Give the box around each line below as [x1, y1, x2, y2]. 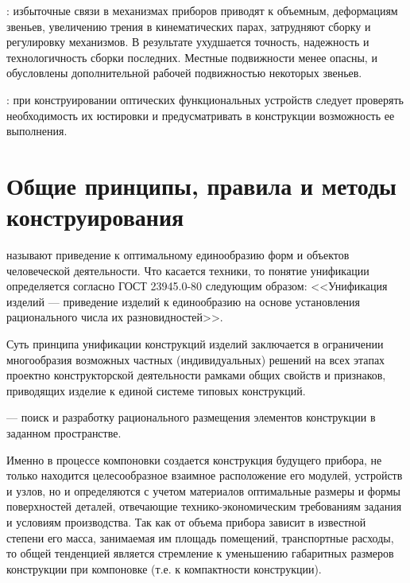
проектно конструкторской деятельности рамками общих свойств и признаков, [6, 367, 386, 383]
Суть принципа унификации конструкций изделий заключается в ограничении [6, 336, 384, 352]
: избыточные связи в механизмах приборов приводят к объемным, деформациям [6, 2, 398, 18]
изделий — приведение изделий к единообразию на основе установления [6, 293, 361, 309]
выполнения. [6, 122, 68, 139]
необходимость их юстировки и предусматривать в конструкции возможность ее [6, 107, 395, 123]
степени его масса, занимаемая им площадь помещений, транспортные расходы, [6, 529, 394, 546]
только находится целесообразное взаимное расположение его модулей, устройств [6, 467, 403, 484]
